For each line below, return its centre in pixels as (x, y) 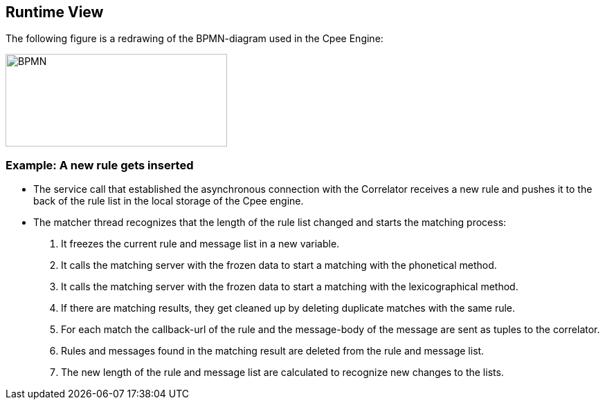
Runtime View (55, 12)
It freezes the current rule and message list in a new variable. (200, 244)
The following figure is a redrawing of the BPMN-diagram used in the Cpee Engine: (195, 39)
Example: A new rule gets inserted (100, 165)
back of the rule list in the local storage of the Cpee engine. (169, 201)
